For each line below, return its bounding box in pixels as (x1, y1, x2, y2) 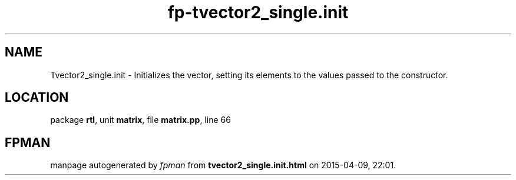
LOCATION (5, 90, 69, 105)
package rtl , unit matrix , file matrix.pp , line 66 (50, 115, 231, 125)
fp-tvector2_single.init (167, 2, 349, 22)
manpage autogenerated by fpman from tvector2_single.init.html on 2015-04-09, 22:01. (50, 160, 396, 171)
